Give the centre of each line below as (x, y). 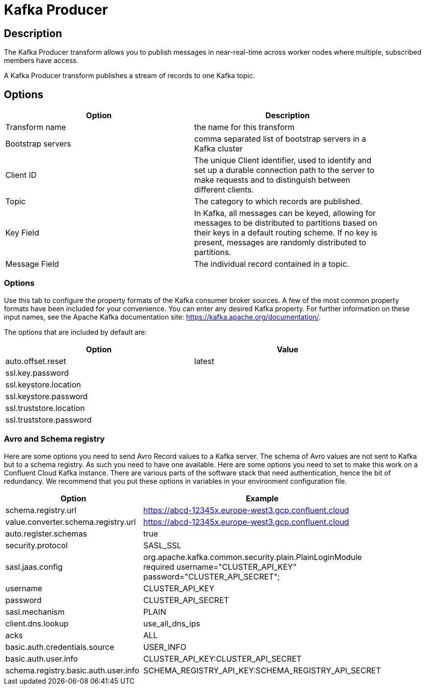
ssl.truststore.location (45, 408)
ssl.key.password (37, 373)
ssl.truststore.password (49, 420)
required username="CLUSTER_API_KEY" (220, 567)
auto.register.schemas (46, 533)
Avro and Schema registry (55, 439)
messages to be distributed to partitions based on (286, 223)
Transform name (36, 127)
